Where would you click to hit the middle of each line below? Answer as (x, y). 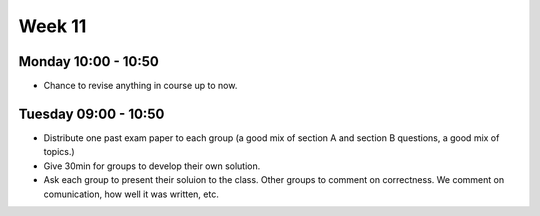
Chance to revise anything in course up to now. (140, 86)
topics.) (59, 152)
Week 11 (52, 26)
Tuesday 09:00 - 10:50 (91, 113)
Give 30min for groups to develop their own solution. (152, 166)
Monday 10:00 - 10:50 (88, 61)
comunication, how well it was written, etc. (131, 194)
